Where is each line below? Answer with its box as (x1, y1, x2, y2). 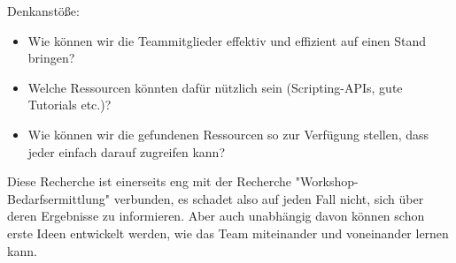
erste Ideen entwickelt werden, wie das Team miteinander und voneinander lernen (7, 223, 449, 242)
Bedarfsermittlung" (7, 189, 111, 207)
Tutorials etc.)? (27, 95, 112, 114)
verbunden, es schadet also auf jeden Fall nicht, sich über (113, 189, 424, 207)
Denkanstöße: (7, 2, 80, 19)
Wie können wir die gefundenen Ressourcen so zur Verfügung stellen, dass (27, 124, 429, 143)
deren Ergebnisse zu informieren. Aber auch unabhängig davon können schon (7, 207, 425, 225)
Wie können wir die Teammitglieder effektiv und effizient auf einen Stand (27, 31, 427, 49)
